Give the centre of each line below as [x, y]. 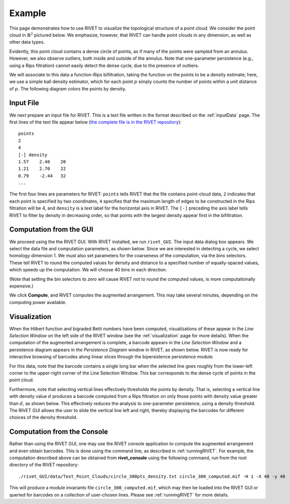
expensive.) [21, 286]
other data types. [27, 42]
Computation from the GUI [51, 229]
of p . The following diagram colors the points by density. [68, 88]
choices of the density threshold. [43, 418]
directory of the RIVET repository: [44, 465]
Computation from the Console [59, 432]
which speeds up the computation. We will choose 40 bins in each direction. [88, 270]
